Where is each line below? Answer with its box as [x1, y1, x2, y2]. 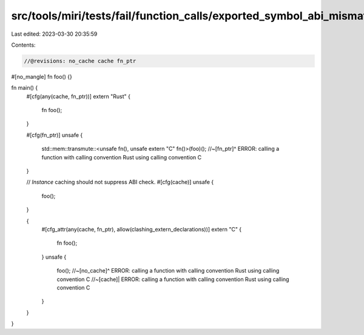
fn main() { [11, 84, 38, 91]
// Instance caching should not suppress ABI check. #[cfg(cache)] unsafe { [26, 179, 214, 186]
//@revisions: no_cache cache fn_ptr [24, 58, 136, 64]
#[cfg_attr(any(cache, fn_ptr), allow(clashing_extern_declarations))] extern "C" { [41, 225, 242, 233]
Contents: [11, 41, 36, 48]
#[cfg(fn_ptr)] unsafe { [26, 131, 83, 139]
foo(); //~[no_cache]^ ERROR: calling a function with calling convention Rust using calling [56, 267, 280, 274]
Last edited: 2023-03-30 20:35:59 [11, 30, 98, 38]
